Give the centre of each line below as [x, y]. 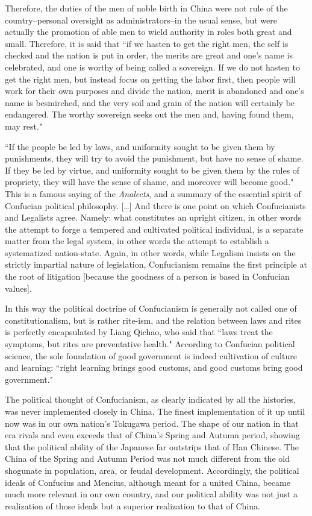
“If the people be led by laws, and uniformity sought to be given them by [140, 146]
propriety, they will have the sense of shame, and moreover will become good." [149, 182]
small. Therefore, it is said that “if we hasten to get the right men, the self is [147, 43]
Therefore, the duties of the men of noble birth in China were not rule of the [146, 8]
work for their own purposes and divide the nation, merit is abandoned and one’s [154, 91]
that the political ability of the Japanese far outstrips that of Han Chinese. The [152, 446]
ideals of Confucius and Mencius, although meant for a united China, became [148, 482]
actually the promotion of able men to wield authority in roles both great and [148, 32]
